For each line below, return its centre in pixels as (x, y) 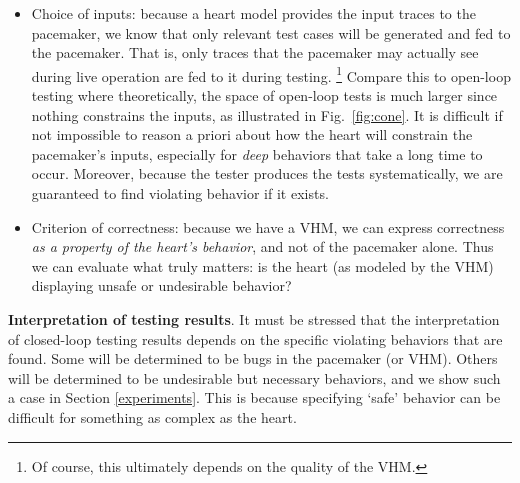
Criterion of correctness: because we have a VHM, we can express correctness (268, 226)
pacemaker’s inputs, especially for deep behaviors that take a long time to (257, 153)
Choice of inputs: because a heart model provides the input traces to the (253, 13)
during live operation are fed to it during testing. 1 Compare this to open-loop (271, 74)
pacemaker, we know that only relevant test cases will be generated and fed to (271, 32)
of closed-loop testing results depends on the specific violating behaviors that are (255, 338)
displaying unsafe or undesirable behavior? (161, 285)
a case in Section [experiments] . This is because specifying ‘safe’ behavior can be (254, 397)
